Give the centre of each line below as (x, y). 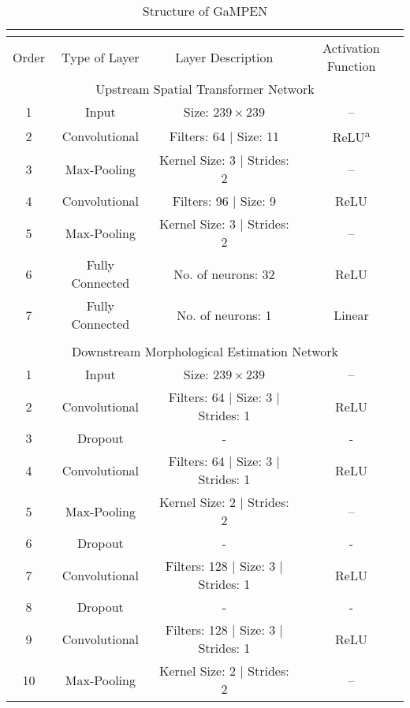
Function (351, 66)
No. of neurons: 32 (224, 274)
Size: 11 (258, 136)
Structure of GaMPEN (205, 11)
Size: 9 (258, 201)
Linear (351, 315)
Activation (351, 48)
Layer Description (224, 57)
